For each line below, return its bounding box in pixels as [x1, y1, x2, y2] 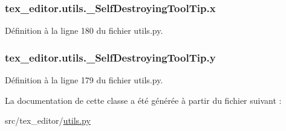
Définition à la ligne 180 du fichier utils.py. [5, 24, 163, 37]
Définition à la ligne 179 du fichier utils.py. [5, 74, 163, 86]
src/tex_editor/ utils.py [5, 114, 91, 127]
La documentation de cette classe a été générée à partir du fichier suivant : [5, 94, 282, 106]
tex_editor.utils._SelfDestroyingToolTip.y [5, 50, 216, 65]
